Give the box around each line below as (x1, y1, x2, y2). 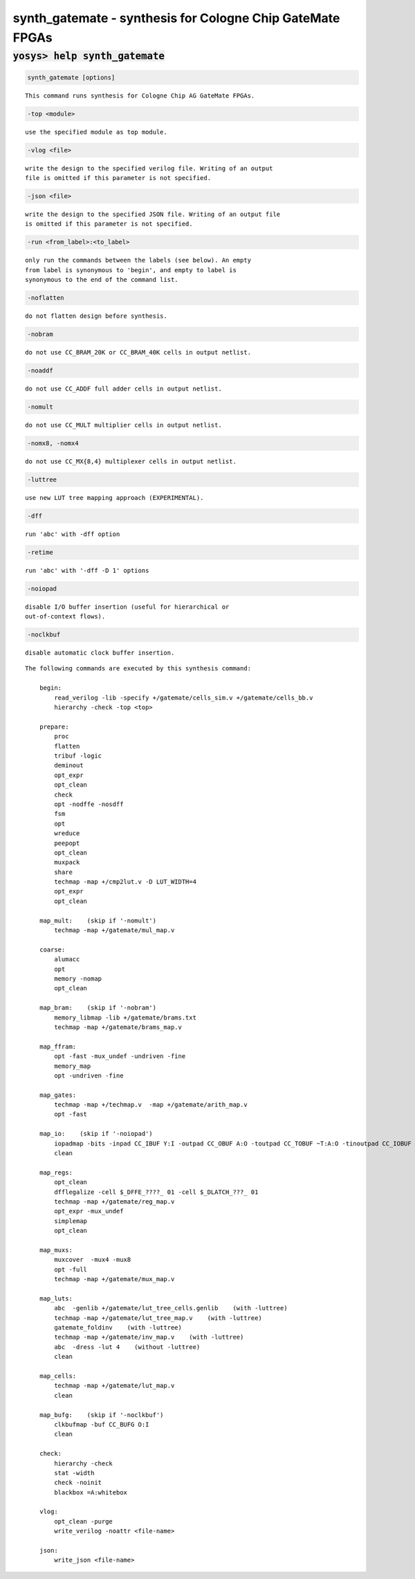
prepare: (39, 722, 69, 731)
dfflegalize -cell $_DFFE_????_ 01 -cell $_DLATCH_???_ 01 (54, 1188, 259, 1196)
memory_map (54, 1062, 91, 1070)
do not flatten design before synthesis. (25, 312, 167, 320)
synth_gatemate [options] (27, 73, 116, 81)
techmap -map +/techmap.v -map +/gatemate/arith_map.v (54, 1101, 248, 1109)
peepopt (54, 839, 80, 847)
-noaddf (27, 366, 53, 374)
